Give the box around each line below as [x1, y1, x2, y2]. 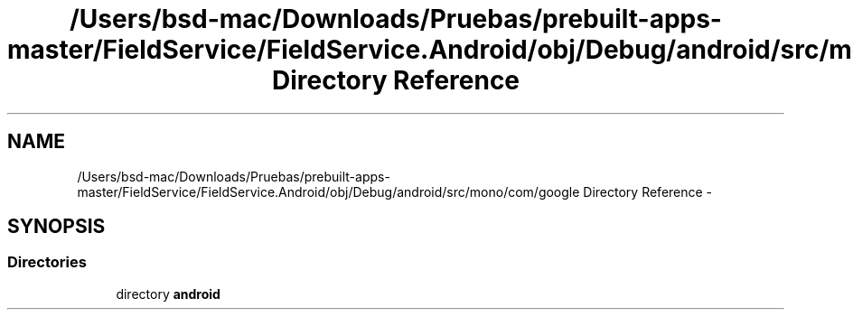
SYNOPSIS [7, 215, 106, 238]
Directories [7, 253, 87, 272]
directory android [116, 285, 220, 302]
